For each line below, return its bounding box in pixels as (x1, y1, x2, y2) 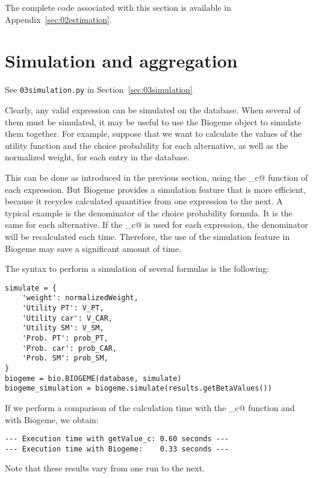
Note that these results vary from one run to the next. (5, 462, 205, 474)
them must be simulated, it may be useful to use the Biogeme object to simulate (5, 115, 302, 128)
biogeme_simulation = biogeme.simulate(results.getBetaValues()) (5, 384, 272, 393)
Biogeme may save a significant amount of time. (5, 242, 182, 254)
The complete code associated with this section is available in (5, 1, 231, 13)
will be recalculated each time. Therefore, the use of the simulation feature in (5, 230, 290, 242)
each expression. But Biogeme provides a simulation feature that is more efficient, (5, 183, 306, 195)
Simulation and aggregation (5, 48, 238, 73)
